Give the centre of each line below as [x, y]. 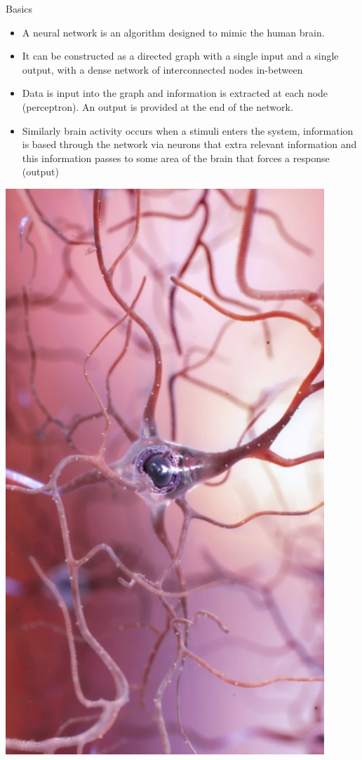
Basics [19, 8]
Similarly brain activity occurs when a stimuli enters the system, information [188, 130]
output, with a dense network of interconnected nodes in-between [162, 69]
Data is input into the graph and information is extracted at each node [175, 93]
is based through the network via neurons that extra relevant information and [189, 144]
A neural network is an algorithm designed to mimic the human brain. [173, 32]
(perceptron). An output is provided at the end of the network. [157, 106]
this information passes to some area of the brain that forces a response [176, 158]
